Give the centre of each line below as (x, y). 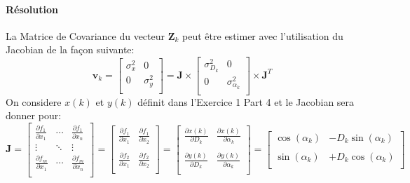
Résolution (32, 9)
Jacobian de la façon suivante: (70, 49)
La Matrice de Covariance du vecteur (86, 35)
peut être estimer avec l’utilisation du (263, 35)
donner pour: (34, 115)
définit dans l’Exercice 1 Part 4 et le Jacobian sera (246, 101)
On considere (34, 101)
